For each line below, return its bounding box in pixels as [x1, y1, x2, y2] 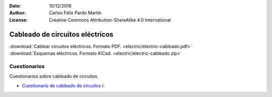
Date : [9, 3, 21, 9]
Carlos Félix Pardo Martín [49, 10, 102, 16]
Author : [9, 10, 26, 16]
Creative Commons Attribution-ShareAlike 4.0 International [49, 17, 171, 23]
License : [9, 17, 28, 23]
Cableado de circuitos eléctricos [9, 30, 113, 39]
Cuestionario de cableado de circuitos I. [22, 82, 105, 88]
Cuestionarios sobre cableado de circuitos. [9, 73, 99, 79]
